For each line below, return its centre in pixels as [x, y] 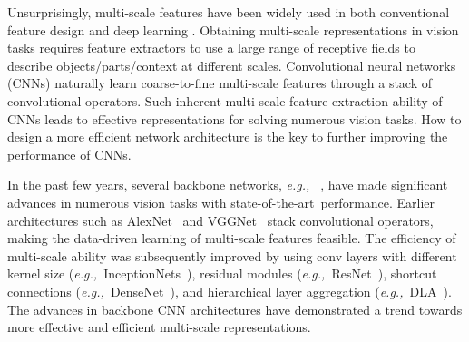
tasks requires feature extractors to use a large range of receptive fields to [211, 48]
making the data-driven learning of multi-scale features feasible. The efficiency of [232, 238]
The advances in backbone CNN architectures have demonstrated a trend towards [235, 309]
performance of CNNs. [69, 154]
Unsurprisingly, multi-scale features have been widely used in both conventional [229, 12]
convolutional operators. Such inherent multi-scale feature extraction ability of [225, 100]
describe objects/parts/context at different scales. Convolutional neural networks [232, 65]
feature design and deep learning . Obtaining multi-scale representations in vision [233, 29]
